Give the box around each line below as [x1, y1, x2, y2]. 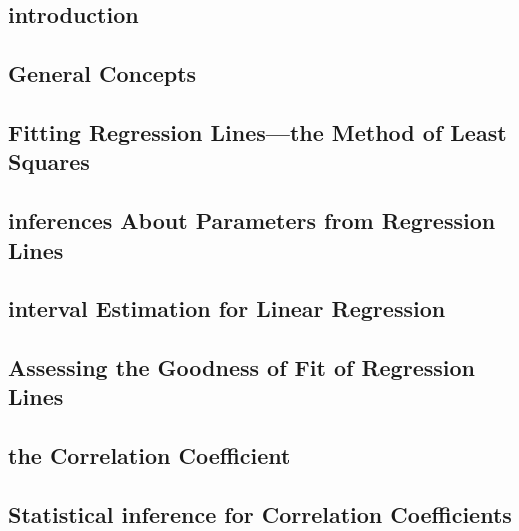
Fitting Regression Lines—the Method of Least [8, 116, 507, 147]
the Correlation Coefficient [8, 440, 291, 471]
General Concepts [8, 58, 197, 89]
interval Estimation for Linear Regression [8, 293, 446, 324]
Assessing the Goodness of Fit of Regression [8, 352, 475, 383]
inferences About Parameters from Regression [8, 205, 496, 236]
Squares [8, 146, 90, 177]
